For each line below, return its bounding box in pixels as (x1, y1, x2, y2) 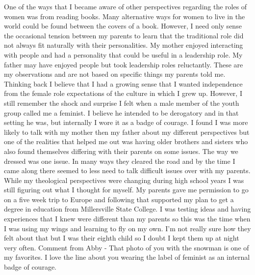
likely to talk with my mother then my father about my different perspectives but (4, 126, 250, 137)
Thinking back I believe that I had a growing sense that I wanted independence (4, 78, 243, 89)
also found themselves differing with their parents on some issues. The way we (4, 146, 238, 156)
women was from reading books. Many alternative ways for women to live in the (4, 11, 245, 21)
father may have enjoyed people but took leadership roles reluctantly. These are (4, 59, 243, 69)
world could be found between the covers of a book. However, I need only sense (4, 21, 242, 31)
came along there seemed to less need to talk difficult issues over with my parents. (4, 165, 251, 176)
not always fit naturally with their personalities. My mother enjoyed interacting (4, 40, 243, 50)
